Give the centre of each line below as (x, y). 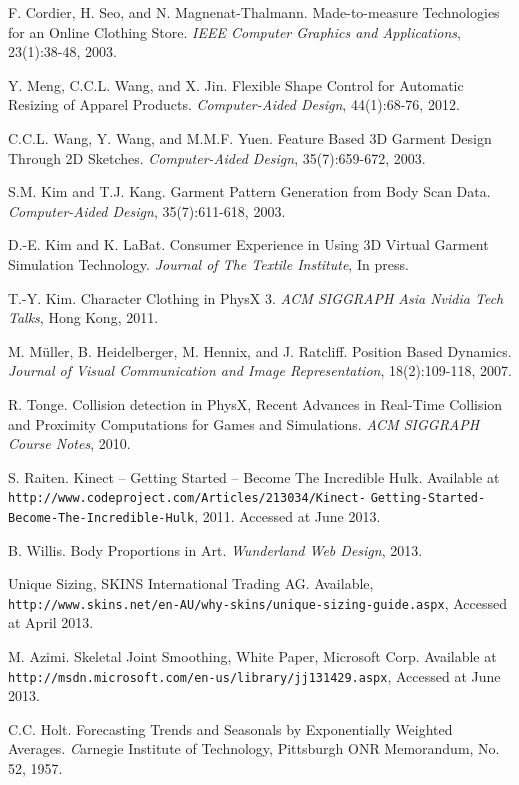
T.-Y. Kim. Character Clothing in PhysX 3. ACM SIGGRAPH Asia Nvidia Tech (256, 297)
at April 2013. (51, 622)
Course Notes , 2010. (69, 443)
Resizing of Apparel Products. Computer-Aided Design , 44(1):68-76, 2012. (234, 104)
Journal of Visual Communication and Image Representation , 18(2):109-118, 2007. (260, 370)
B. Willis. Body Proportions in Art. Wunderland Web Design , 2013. (215, 549)
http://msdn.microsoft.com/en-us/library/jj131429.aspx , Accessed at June (254, 675)
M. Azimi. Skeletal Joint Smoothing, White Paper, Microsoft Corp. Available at (252, 656)
